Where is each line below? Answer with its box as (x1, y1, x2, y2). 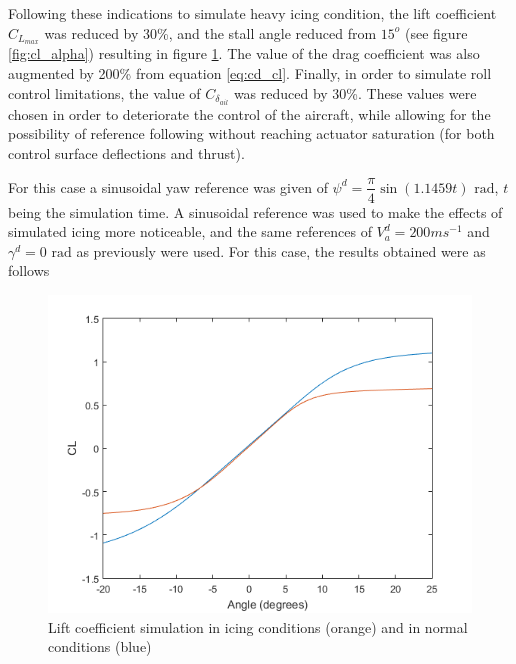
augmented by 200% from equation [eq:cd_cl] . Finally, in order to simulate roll (8, 63, 492, 84)
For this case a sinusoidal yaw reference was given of (8, 176, 328, 197)
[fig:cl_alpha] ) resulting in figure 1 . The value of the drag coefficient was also (8, 43, 480, 64)
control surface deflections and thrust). (8, 142, 245, 163)
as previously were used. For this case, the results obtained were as (76, 240, 486, 261)
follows (8, 260, 50, 281)
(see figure (405, 22, 468, 43)
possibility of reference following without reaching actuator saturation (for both (8, 123, 495, 144)
